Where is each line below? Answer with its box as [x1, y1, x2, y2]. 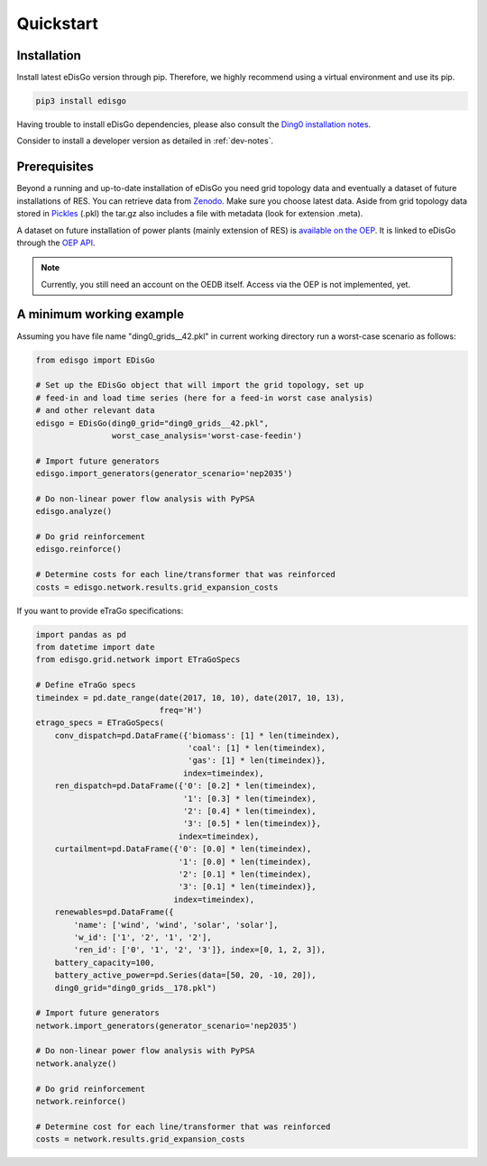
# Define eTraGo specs [35, 680, 136, 690]
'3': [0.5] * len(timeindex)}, [182, 819, 322, 829]
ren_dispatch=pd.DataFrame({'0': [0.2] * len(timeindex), [54, 781, 317, 791]
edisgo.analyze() [35, 506, 113, 517]
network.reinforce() [35, 1097, 126, 1106]
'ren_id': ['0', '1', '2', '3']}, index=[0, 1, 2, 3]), [73, 945, 326, 955]
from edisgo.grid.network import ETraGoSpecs [35, 655, 241, 665]
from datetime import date [35, 641, 155, 652]
